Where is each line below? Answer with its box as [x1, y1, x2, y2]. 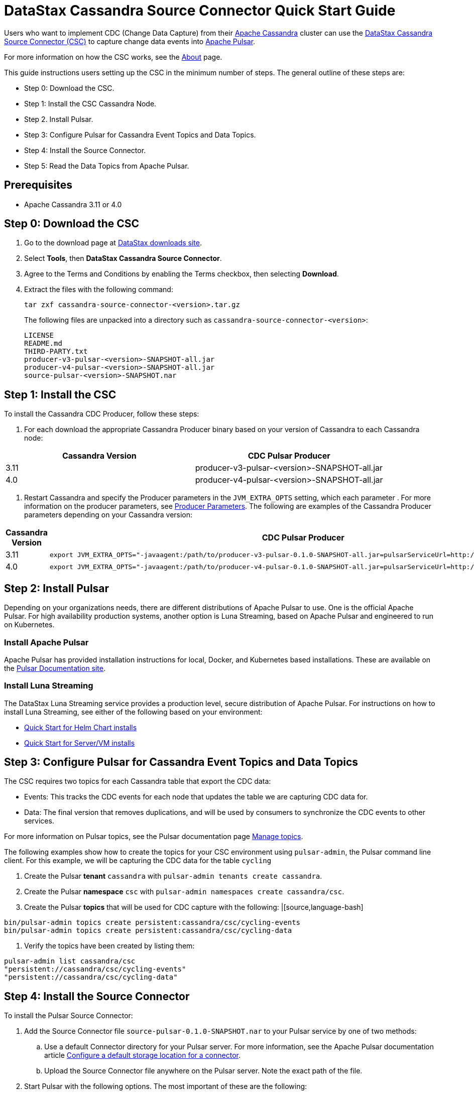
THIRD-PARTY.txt [24, 347, 88, 356]
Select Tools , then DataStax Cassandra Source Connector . [24, 254, 222, 263]
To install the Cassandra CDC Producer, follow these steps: [4, 409, 199, 419]
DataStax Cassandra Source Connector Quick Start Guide [4, 2, 396, 19]
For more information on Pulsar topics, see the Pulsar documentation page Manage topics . [4, 832, 303, 841]
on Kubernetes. [4, 620, 55, 629]
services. [24, 816, 54, 826]
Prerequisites [4, 179, 72, 192]
